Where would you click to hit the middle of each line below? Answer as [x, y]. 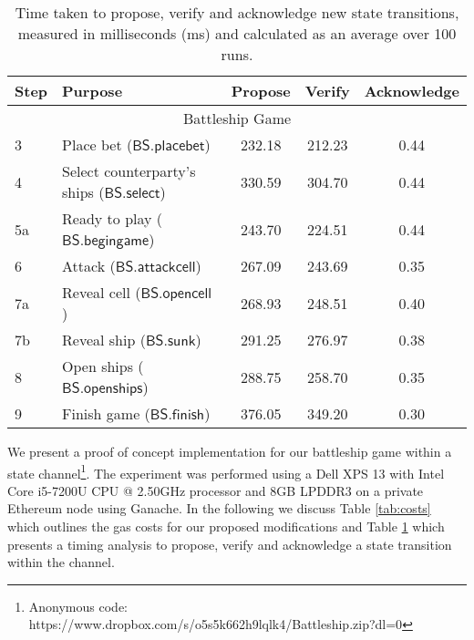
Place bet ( [98, 145]
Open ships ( [103, 366]
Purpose [93, 91]
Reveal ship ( [104, 340]
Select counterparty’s [129, 171]
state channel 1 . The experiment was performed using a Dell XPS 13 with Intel [226, 471]
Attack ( [89, 266]
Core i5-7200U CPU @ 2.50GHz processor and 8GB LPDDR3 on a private [216, 490]
